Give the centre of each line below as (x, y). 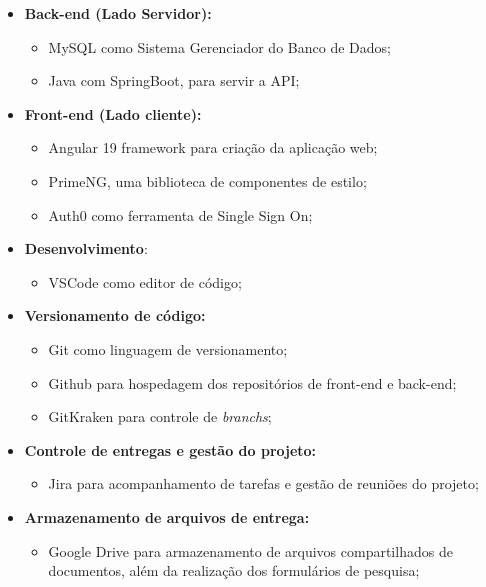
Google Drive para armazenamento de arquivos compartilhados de (250, 550)
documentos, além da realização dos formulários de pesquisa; (234, 570)
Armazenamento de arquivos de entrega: (167, 516)
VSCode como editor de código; (145, 281)
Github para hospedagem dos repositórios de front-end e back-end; (252, 382)
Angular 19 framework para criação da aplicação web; (213, 147)
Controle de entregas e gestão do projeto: (170, 449)
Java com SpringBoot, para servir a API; (174, 80)
